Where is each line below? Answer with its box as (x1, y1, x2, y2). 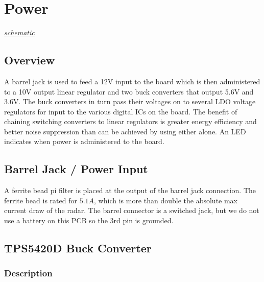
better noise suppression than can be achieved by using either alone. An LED (4, 126, 246, 136)
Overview (4, 52, 55, 68)
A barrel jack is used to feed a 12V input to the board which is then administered (4, 76, 260, 86)
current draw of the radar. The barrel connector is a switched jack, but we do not (4, 205, 259, 216)
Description (4, 267, 53, 279)
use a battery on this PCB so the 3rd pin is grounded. (4, 215, 174, 226)
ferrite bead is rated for (4, 195, 77, 205)
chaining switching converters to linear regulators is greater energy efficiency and (4, 116, 257, 127)
